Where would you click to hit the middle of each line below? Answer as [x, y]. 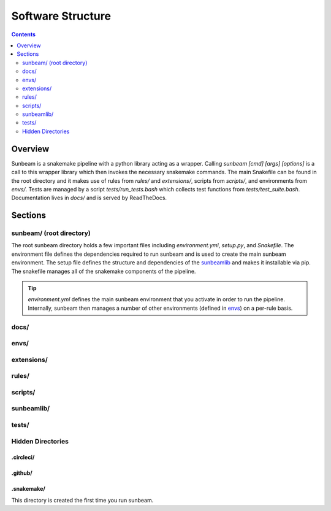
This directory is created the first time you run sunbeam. [82, 500]
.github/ [22, 473]
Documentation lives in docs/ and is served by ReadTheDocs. [89, 198]
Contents [24, 34]
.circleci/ [23, 458]
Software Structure [61, 16]
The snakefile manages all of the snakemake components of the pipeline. [104, 271]
